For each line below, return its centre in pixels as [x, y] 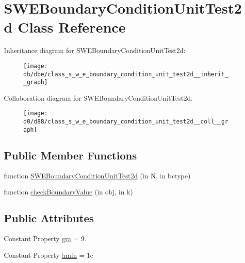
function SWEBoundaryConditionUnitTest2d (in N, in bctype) [97, 175]
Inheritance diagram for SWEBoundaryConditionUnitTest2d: [95, 50]
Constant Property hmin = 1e [49, 254]
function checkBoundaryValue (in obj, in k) [68, 192]
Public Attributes [49, 218]
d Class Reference [65, 27]
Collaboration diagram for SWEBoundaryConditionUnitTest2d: [98, 97]
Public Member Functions [70, 155]
